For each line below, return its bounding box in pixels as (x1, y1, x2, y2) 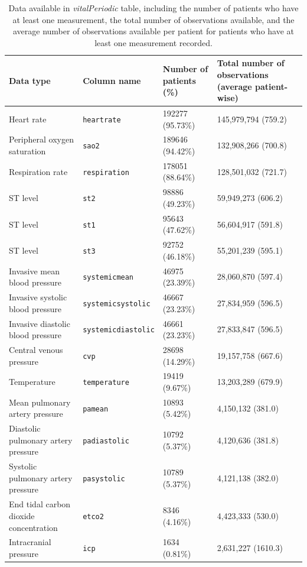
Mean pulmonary (9, 396, 71, 408)
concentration (9, 521, 58, 533)
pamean (83, 404, 109, 413)
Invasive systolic (9, 291, 67, 303)
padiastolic (83, 436, 129, 445)
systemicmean (83, 273, 134, 282)
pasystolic (83, 474, 125, 483)
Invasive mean (9, 264, 60, 277)
